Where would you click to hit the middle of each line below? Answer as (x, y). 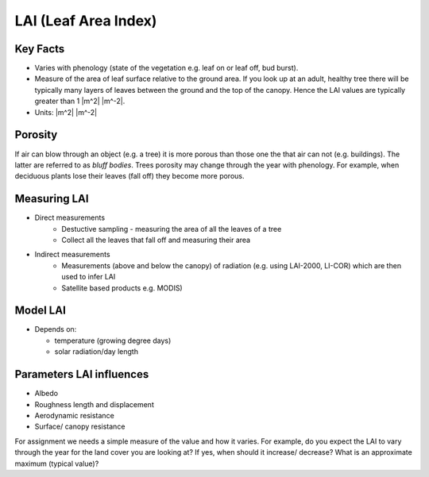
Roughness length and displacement (94, 404)
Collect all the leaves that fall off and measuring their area (156, 240)
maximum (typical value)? (57, 464)
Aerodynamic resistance (74, 415)
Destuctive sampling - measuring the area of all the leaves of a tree (172, 229)
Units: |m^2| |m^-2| (66, 112)
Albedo (46, 394)
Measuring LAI (52, 199)
